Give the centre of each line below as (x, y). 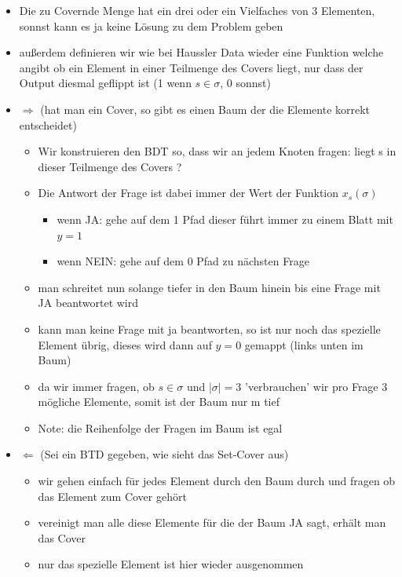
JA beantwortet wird (88, 303)
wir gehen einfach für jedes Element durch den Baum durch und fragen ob (217, 481)
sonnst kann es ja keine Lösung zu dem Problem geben (151, 26)
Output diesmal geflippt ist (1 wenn (105, 83)
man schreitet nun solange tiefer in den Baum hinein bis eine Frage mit (209, 287)
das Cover (62, 537)
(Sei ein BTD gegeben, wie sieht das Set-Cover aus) (164, 454)
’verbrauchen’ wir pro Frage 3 (316, 386)
